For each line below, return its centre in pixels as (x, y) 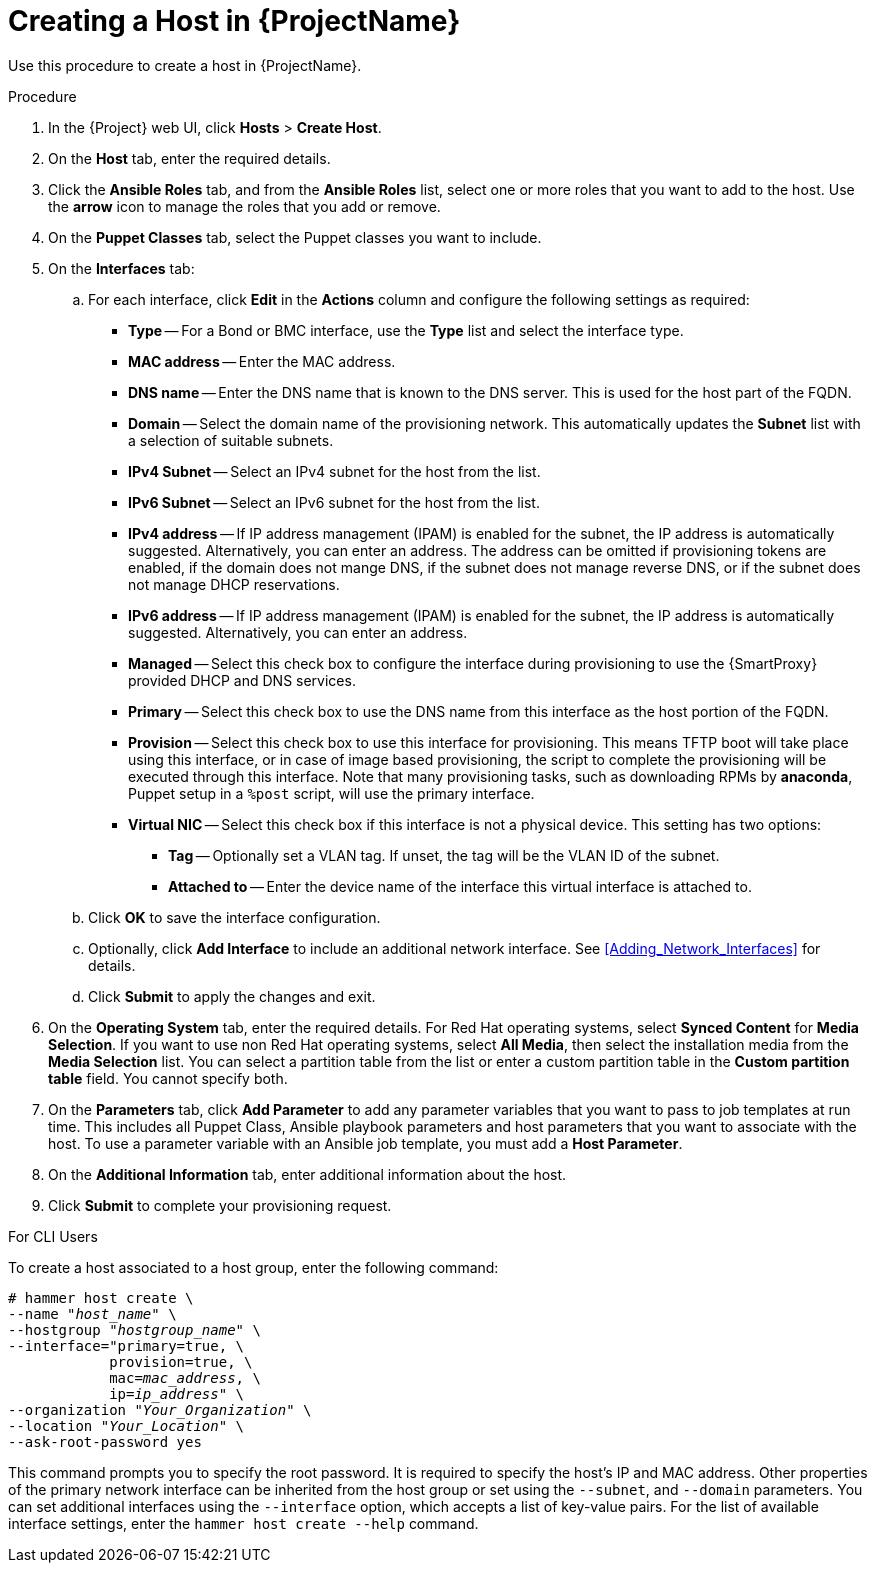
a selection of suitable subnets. (231, 440)
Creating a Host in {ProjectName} (234, 21)
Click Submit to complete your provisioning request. (220, 1205)
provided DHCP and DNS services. (242, 680)
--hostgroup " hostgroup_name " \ (134, 1329)
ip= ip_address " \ (177, 1393)
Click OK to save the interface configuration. (234, 917)
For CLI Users (53, 1236)
